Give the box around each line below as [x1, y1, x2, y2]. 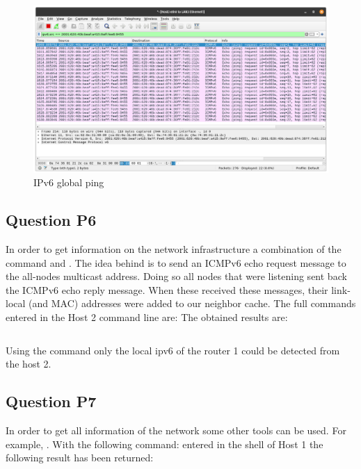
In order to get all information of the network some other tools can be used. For [6, 422, 346, 437]
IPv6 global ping [33, 175, 104, 190]
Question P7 [6, 390, 97, 412]
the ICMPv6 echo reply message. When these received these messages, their [6, 282, 328, 297]
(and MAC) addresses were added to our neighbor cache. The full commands [29, 296, 356, 311]
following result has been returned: [6, 450, 154, 465]
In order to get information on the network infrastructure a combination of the [6, 241, 342, 256]
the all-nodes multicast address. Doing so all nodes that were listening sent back [6, 269, 347, 283]
